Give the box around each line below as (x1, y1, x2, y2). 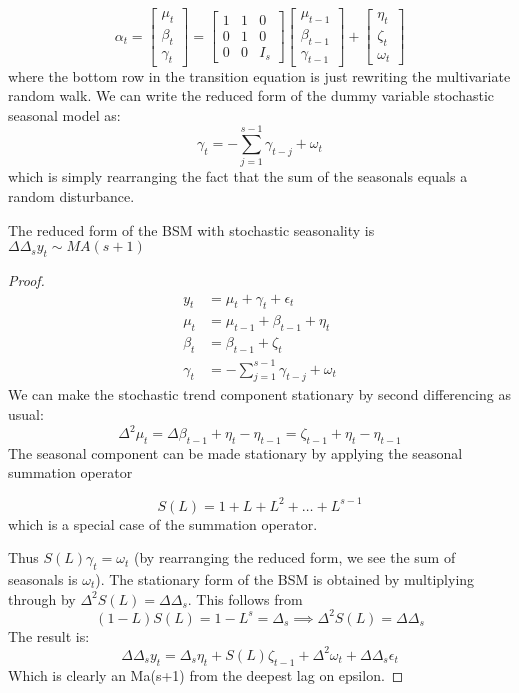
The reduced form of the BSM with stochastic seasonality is (8, 219, 375, 240)
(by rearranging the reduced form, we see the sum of (134, 547, 456, 568)
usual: (8, 403, 44, 424)
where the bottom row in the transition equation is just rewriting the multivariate (8, 65, 511, 86)
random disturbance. (8, 186, 135, 206)
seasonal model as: (8, 104, 121, 125)
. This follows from (187, 588, 303, 609)
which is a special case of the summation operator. (8, 513, 318, 534)
